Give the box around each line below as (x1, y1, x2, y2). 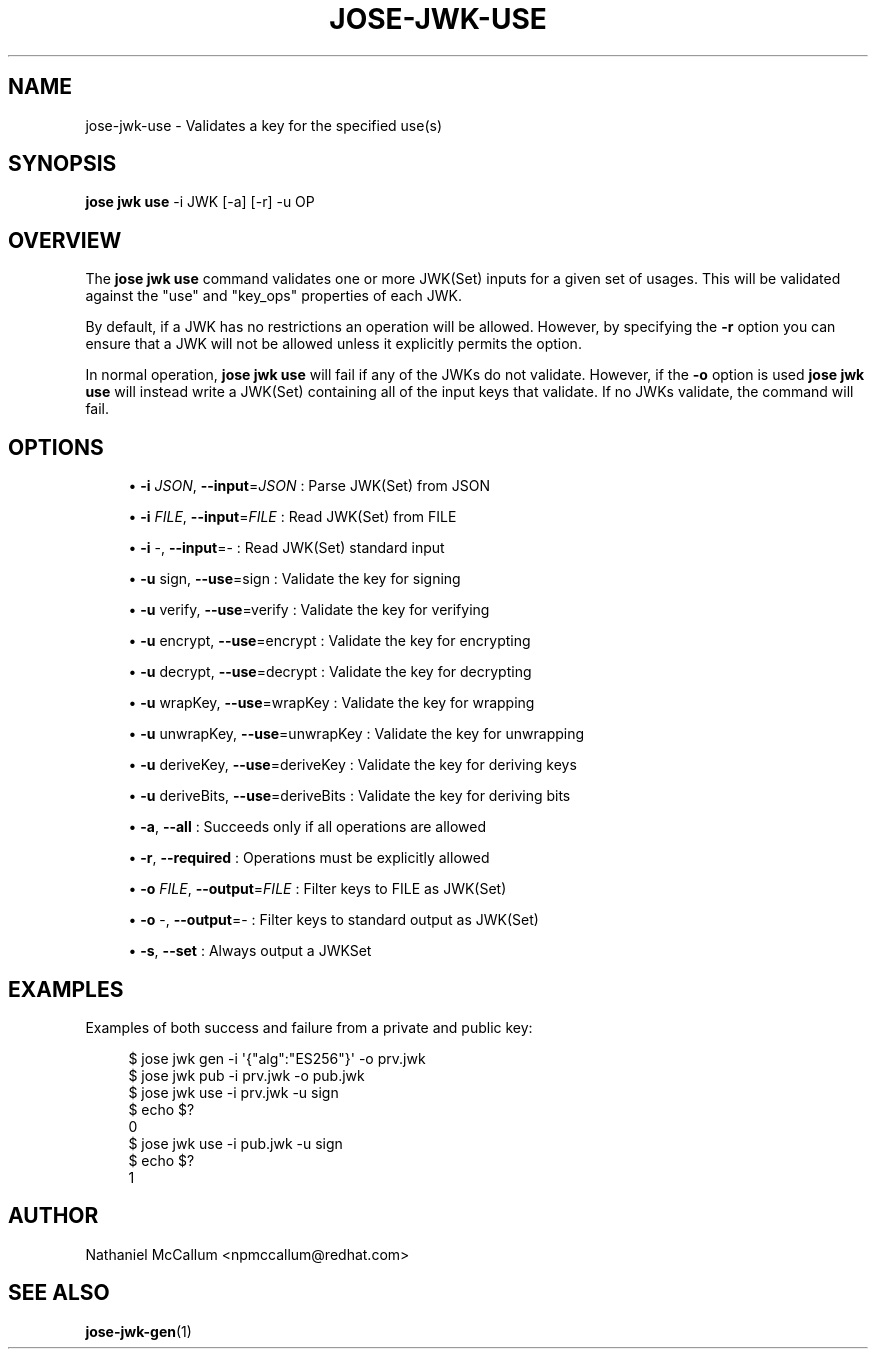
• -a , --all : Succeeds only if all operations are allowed (128, 818, 487, 836)
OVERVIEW (8, 227, 122, 253)
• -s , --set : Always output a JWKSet (128, 942, 372, 960)
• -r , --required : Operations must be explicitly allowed (128, 849, 490, 867)
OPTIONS (8, 434, 104, 460)
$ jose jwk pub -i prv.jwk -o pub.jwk (128, 1066, 365, 1084)
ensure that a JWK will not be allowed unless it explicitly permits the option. (85, 335, 582, 353)
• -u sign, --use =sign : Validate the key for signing (128, 570, 461, 588)
